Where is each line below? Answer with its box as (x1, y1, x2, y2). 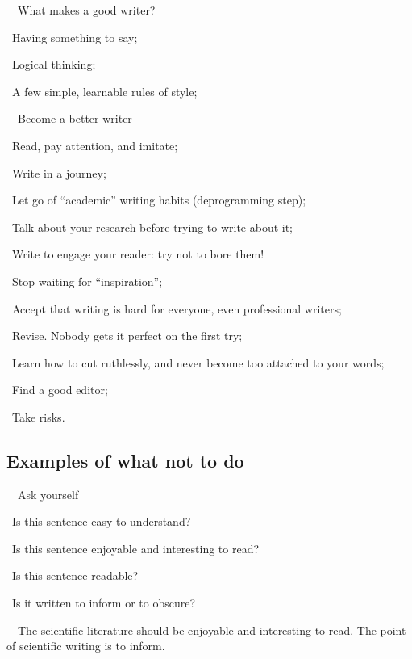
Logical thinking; (11, 56, 96, 73)
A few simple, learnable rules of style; (11, 82, 198, 99)
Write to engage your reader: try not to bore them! (11, 246, 264, 262)
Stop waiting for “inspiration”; (11, 272, 163, 289)
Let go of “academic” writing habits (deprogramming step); (11, 191, 306, 208)
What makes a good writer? (17, 2, 156, 18)
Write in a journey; (11, 164, 106, 181)
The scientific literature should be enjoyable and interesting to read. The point (17, 621, 406, 638)
